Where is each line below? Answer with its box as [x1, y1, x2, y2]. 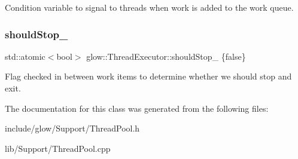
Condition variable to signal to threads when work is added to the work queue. [5, 1, 294, 13]
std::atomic [5, 50, 45, 62]
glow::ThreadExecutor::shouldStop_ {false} [86, 50, 246, 62]
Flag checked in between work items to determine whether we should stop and [5, 70, 292, 82]
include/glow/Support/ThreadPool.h [5, 122, 140, 134]
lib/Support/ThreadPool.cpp [5, 142, 111, 154]
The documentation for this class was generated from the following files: [5, 102, 269, 114]
